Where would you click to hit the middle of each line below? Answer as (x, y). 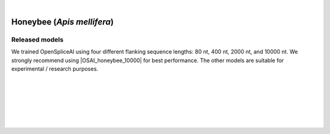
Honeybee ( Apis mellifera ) (63, 22)
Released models (37, 40)
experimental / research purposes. (55, 69)
